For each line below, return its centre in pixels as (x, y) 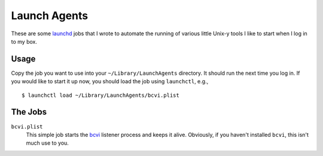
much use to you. (47, 143)
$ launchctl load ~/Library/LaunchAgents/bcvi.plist (100, 95)
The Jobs (29, 112)
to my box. (24, 41)
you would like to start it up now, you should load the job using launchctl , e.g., (110, 81)
